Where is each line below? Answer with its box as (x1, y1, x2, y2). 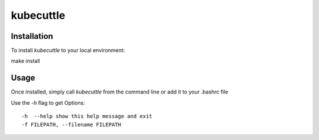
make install (11, 58, 40, 65)
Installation (11, 31, 53, 41)
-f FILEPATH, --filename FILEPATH (21, 121, 121, 128)
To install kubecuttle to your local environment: (11, 47, 125, 54)
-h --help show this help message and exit (21, 113, 153, 120)
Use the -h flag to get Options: (11, 99, 85, 106)
